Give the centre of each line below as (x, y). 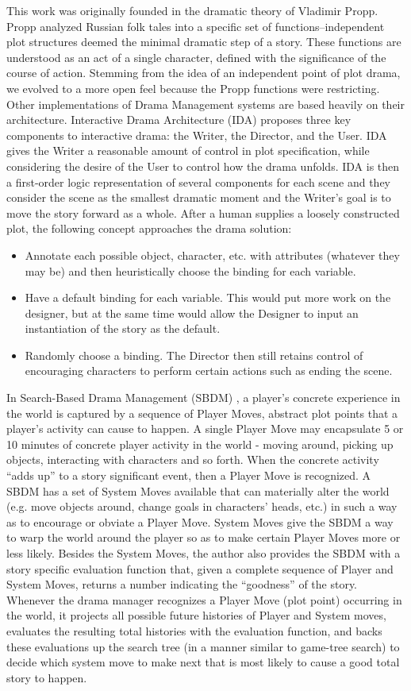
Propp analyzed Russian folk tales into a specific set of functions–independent (196, 26)
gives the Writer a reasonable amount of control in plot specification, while (188, 151)
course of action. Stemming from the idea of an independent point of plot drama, (204, 73)
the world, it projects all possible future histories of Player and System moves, (196, 615)
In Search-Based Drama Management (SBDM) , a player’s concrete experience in (204, 398)
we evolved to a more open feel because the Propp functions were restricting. (193, 88)
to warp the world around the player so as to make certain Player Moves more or (204, 537)
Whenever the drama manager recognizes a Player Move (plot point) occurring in (204, 599)
